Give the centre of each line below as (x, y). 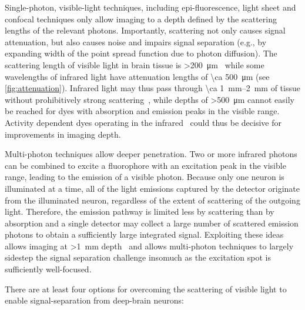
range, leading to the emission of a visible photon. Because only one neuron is (145, 177)
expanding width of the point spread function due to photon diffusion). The (141, 53)
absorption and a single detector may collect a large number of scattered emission (152, 223)
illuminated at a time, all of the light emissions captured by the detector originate (152, 188)
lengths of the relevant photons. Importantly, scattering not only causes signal (145, 30)
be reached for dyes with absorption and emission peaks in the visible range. (142, 111)
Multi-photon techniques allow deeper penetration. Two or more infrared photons (151, 154)
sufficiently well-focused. (48, 269)
